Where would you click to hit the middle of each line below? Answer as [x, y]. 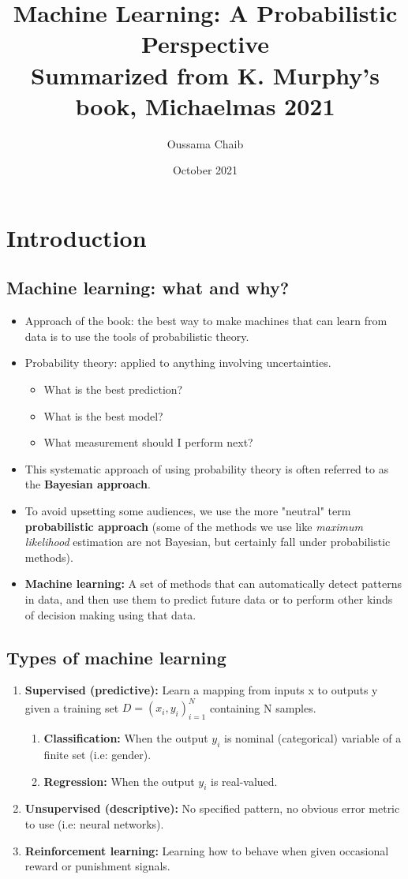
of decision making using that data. [110, 614]
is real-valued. [244, 781]
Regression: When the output [119, 781]
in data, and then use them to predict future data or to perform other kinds [209, 598]
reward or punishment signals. [97, 866]
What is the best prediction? [113, 389]
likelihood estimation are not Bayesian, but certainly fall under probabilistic [208, 542]
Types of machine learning [116, 657]
